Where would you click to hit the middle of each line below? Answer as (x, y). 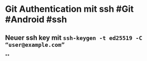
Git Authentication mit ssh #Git (70, 9)
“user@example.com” (35, 45)
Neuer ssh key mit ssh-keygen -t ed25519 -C (74, 38)
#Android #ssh (36, 19)
